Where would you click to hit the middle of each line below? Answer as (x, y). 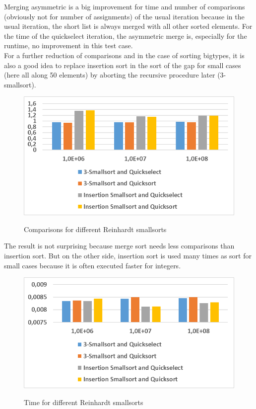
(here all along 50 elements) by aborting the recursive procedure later (110, 75)
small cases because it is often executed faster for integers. (93, 265)
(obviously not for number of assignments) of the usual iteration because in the (124, 16)
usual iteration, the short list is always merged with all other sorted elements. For (128, 26)
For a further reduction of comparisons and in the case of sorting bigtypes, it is (124, 55)
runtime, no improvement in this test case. (68, 45)
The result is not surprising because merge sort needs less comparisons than (119, 246)
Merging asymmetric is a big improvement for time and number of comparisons (125, 6)
